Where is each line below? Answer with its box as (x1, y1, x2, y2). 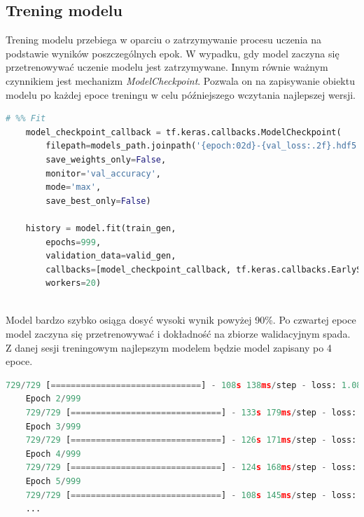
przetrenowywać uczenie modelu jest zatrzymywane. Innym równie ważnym (6, 60, 328, 74)
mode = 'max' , (45, 182, 101, 193)
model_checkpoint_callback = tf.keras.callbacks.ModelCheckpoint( (25, 127, 342, 137)
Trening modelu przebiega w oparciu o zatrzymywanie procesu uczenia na (6, 32, 321, 47)
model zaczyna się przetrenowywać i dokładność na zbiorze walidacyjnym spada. (6, 326, 351, 341)
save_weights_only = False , (45, 154, 167, 165)
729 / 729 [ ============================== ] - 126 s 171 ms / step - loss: (25, 435, 357, 446)
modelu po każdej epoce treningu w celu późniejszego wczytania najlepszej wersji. (6, 87, 356, 102)
